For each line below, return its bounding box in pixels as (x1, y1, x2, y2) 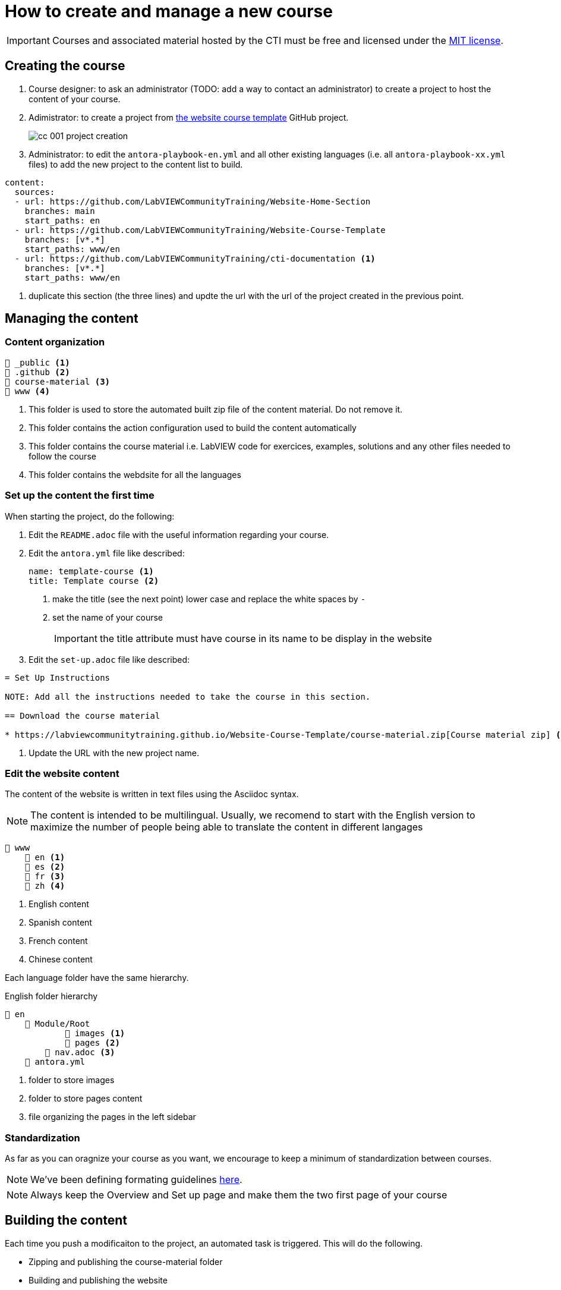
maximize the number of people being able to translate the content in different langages (30, 821, 423, 833)
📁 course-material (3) (5, 376, 111, 386)
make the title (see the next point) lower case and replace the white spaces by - (52, 593, 366, 604)
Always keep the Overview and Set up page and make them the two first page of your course (30, 1189, 447, 1201)
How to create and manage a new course (5, 1, 333, 21)
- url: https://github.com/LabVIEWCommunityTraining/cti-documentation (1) (14, 253, 376, 263)
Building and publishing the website (29, 1275, 168, 1285)
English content (29, 899, 89, 910)
